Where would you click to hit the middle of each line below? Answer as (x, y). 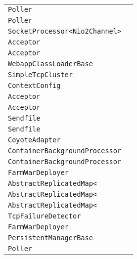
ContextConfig (34, 86)
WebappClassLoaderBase (50, 64)
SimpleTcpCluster (40, 75)
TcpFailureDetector (45, 216)
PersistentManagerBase (50, 238)
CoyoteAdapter (34, 140)
